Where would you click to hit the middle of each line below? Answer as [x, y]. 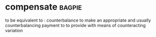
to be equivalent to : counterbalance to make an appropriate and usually [78, 20]
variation [14, 30]
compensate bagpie [44, 7]
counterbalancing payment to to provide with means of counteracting [76, 25]
